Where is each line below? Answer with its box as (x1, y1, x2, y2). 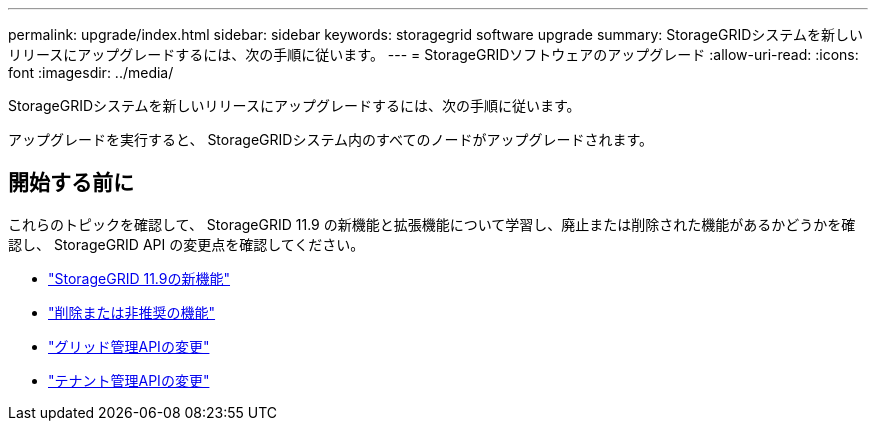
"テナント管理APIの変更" (48, 371, 210, 389)
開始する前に (8, 170, 134, 196)
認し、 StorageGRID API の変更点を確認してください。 (8, 235, 365, 253)
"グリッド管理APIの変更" (48, 337, 210, 355)
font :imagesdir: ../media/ (8, 64, 174, 81)
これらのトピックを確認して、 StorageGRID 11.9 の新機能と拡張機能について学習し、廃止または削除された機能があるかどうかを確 (8, 215, 856, 233)
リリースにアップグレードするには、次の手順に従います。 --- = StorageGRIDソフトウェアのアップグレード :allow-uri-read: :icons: (8, 46, 859, 63)
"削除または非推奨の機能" (48, 303, 216, 321)
